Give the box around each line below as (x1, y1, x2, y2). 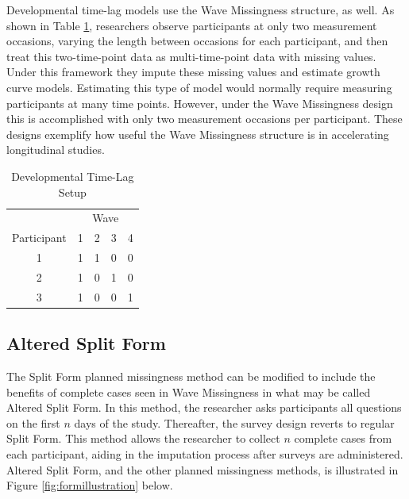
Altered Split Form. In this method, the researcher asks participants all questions (6, 399, 402, 416)
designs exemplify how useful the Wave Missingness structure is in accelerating (6, 125, 389, 142)
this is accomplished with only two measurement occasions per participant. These (6, 110, 403, 127)
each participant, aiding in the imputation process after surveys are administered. (6, 446, 403, 463)
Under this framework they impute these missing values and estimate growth (6, 63, 380, 80)
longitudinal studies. (6, 141, 105, 158)
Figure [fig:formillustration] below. (6, 477, 173, 493)
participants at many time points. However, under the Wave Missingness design (6, 94, 393, 111)
